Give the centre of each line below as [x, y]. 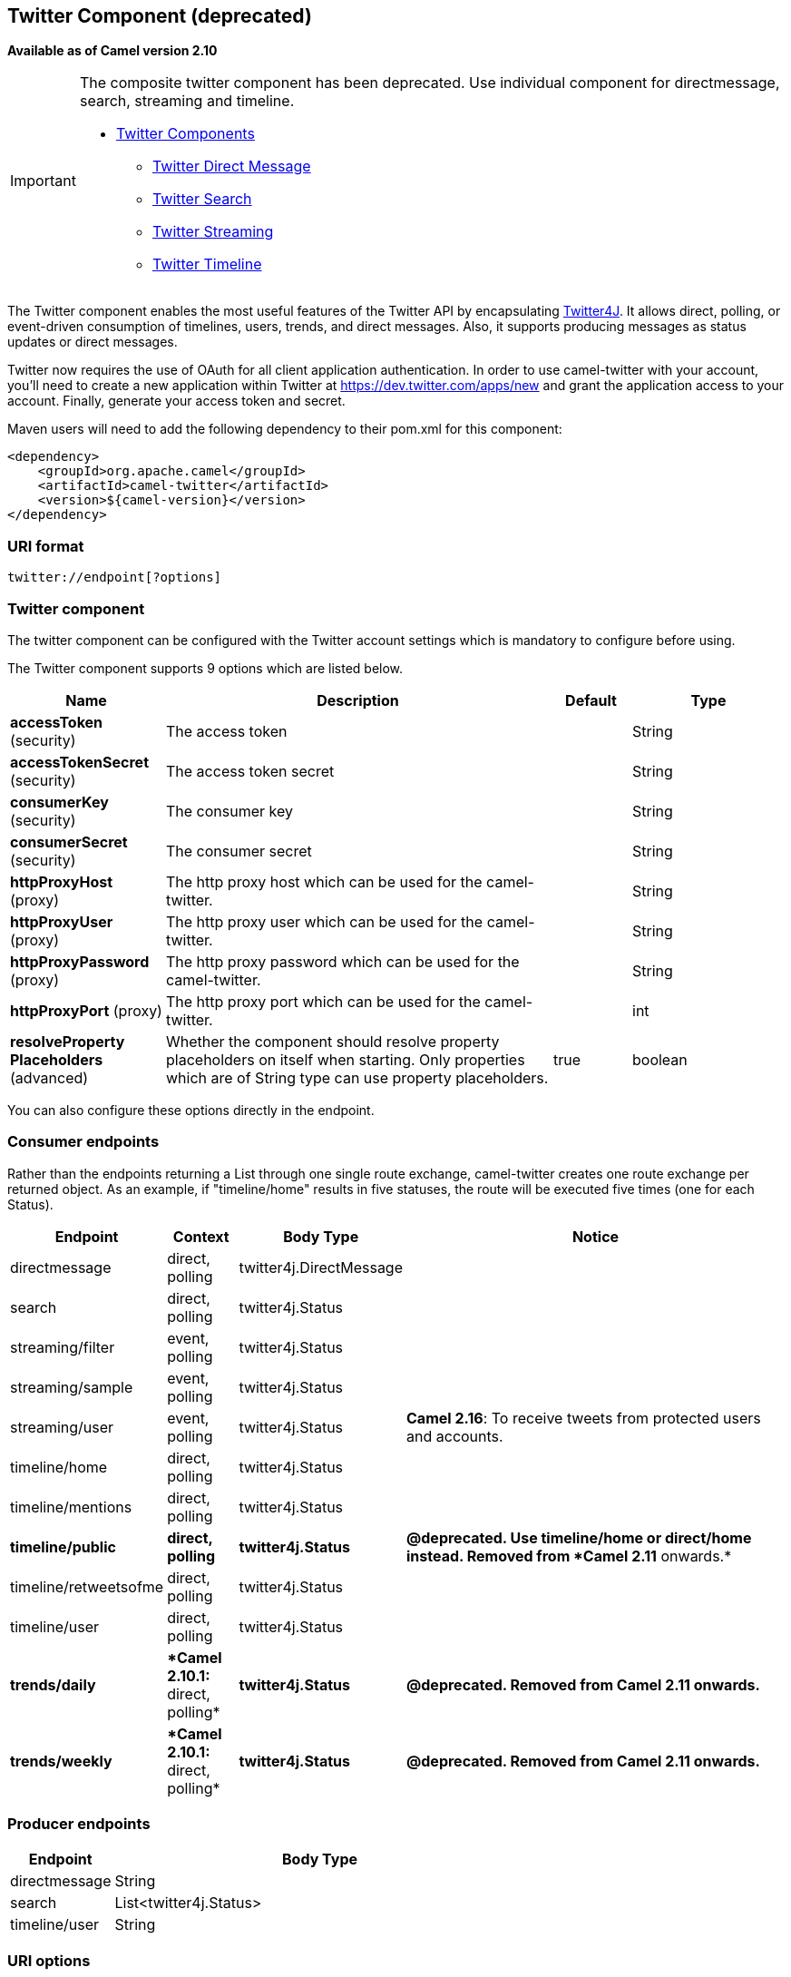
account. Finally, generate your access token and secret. [176, 401]
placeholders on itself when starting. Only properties [346, 1059]
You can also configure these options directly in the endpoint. [191, 1110]
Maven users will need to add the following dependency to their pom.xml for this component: [285, 429]
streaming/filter [63, 1347]
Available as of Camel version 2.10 [112, 51]
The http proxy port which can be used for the [323, 1001]
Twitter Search [202, 199]
